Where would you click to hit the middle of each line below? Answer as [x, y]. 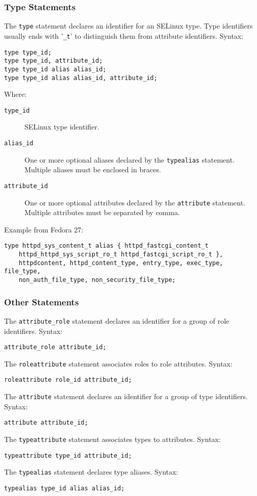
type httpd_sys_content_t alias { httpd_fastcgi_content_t [106, 246]
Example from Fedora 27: [44, 229]
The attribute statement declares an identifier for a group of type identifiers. [126, 396]
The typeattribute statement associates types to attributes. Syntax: [112, 439]
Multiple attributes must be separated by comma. [102, 212]
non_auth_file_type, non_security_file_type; [97, 280]
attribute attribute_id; [46, 423]
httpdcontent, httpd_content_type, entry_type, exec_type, [121, 263]
